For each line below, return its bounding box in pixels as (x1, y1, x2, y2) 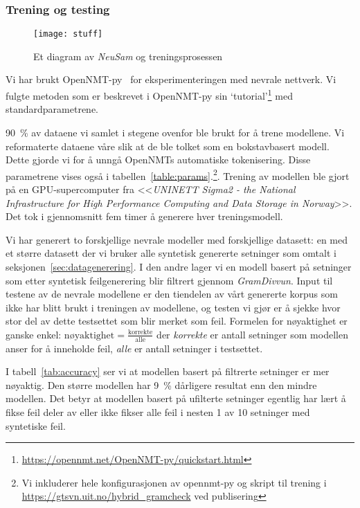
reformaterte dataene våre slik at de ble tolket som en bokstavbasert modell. (6, 138, 330, 153)
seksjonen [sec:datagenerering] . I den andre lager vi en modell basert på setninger (6, 259, 352, 273)
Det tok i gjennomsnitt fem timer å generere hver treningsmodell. (6, 209, 283, 224)
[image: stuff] (33, 29, 103, 39)
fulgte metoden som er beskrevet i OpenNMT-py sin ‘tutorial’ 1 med (6, 87, 293, 102)
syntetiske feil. (6, 418, 66, 433)
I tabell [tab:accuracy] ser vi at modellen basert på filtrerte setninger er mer (6, 364, 330, 379)
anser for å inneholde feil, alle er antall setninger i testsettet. (6, 341, 263, 355)
